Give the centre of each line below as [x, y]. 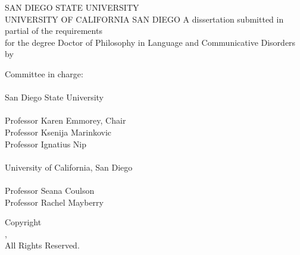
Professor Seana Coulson [50, 190]
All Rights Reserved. [42, 245]
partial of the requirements [54, 31]
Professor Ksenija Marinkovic [58, 132]
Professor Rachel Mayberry [54, 202]
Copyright [23, 222]
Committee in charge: [44, 73]
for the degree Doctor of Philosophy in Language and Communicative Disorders [150, 42]
